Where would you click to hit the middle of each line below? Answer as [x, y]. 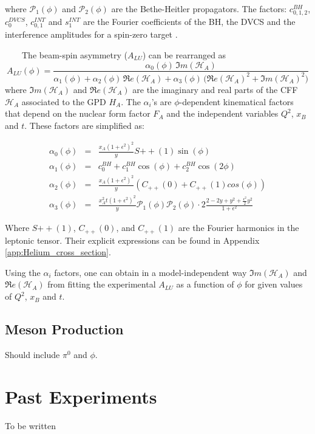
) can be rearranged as [184, 54]
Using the [23, 272]
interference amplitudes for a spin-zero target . [91, 34]
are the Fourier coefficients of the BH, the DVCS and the [189, 22]
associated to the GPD [64, 101]
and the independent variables [222, 113]
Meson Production [64, 329]
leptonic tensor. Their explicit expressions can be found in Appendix [132, 240]
